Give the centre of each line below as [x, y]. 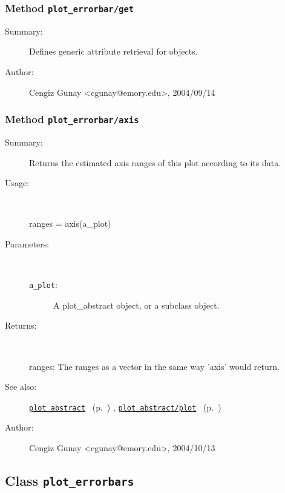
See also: [21, 387]
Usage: [17, 183]
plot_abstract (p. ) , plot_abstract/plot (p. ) [125, 407]
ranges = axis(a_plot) [70, 223]
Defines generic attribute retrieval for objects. [113, 51]
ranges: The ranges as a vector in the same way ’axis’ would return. [154, 366]
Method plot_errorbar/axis [72, 119]
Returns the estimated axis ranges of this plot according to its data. [155, 162]
